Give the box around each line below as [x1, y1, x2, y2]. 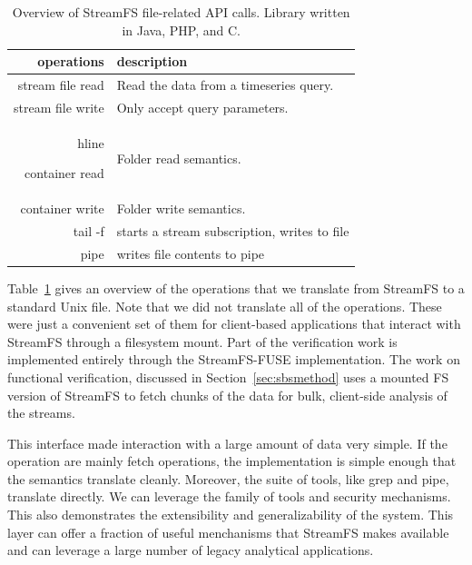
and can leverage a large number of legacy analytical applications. [7, 540, 374, 560]
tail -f [73, 222, 104, 240]
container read [25, 164, 104, 183]
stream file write [14, 97, 104, 116]
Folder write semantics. [116, 199, 246, 218]
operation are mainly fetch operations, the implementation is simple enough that [7, 451, 457, 471]
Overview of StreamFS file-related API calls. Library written [12, 3, 350, 21]
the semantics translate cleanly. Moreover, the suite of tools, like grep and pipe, [7, 469, 449, 488]
